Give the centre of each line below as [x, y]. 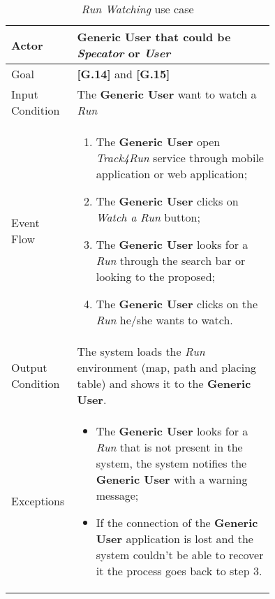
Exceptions [38, 501]
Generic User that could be [154, 37]
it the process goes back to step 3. [179, 571]
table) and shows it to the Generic [164, 383]
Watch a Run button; [148, 217]
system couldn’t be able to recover [180, 555]
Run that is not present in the [169, 447]
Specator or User [124, 53]
